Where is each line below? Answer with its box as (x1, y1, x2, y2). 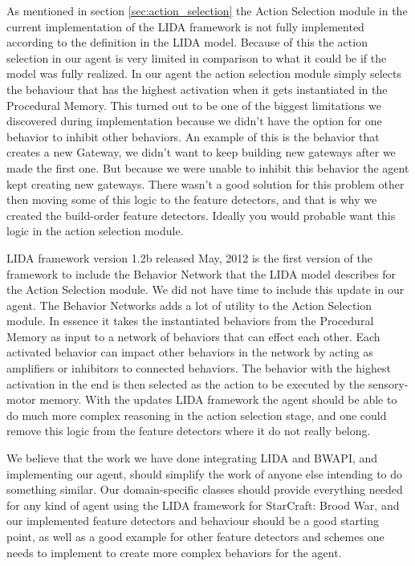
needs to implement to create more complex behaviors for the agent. (6, 544, 342, 560)
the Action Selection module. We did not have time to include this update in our (6, 281, 405, 298)
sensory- (368, 375, 409, 392)
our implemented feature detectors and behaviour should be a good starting (6, 512, 380, 529)
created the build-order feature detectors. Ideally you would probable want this (6, 206, 396, 223)
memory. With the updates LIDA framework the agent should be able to (39, 391, 397, 408)
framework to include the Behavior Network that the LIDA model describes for (6, 265, 397, 282)
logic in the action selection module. (6, 222, 184, 239)
